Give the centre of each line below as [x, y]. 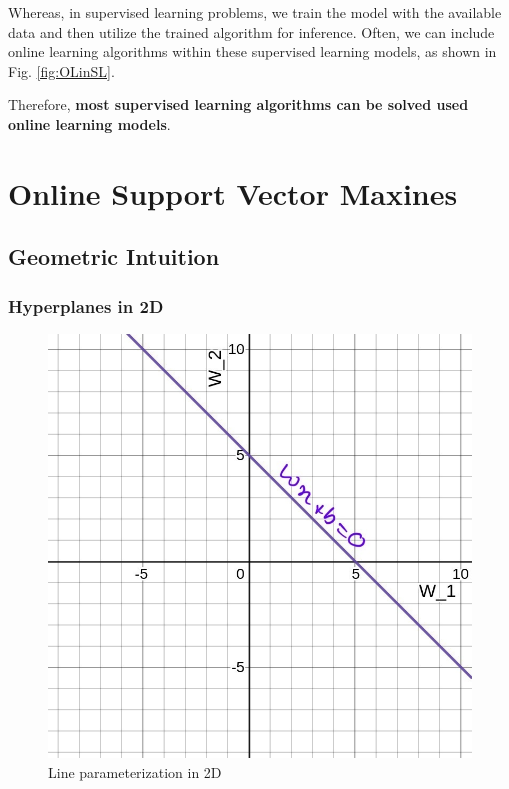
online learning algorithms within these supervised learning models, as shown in [252, 51]
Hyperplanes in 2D [86, 305]
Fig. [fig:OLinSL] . [61, 70]
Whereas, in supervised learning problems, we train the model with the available [255, 12]
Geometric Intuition [114, 256]
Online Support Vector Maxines [233, 192]
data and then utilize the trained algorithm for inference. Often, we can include [251, 31]
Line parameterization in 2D [135, 771]
